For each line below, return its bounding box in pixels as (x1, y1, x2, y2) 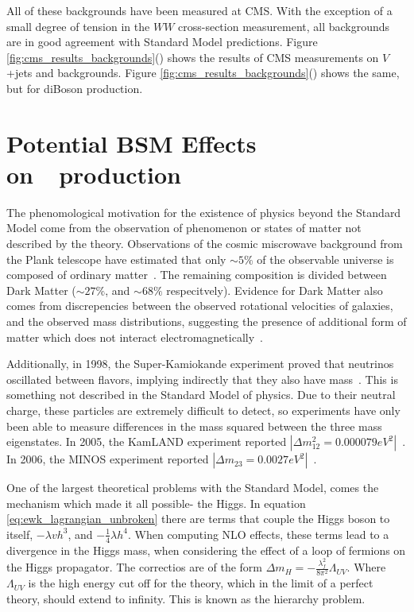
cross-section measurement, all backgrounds (178, 17, 390, 34)
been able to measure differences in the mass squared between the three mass (6, 417, 382, 434)
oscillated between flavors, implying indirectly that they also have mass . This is (6, 370, 398, 387)
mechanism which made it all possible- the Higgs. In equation (6, 494, 306, 511)
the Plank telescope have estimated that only (6, 250, 226, 267)
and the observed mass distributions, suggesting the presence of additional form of (6, 313, 407, 330)
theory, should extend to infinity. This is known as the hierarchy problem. (6, 590, 366, 606)
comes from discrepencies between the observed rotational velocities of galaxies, (6, 297, 393, 314)
